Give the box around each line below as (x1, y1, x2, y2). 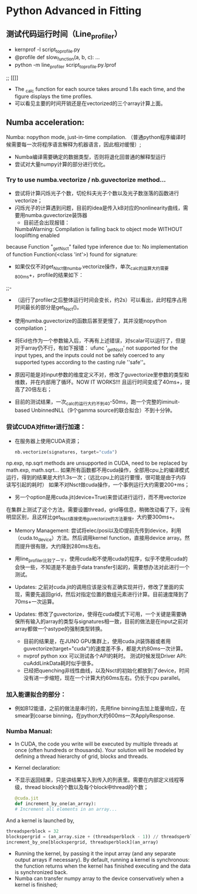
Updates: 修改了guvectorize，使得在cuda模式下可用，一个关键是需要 (14, 610, 182, 617)
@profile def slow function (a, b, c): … (14, 53, 100, 62)
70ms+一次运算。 (14, 598, 57, 605)
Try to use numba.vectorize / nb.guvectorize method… (6, 176, 166, 184)
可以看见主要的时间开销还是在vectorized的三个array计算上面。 (14, 100, 166, 107)
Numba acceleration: (6, 117, 85, 127)
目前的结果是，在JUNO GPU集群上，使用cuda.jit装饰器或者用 (23, 638, 171, 645)
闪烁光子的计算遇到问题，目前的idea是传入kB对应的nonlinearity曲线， (14, 204, 184, 212)
